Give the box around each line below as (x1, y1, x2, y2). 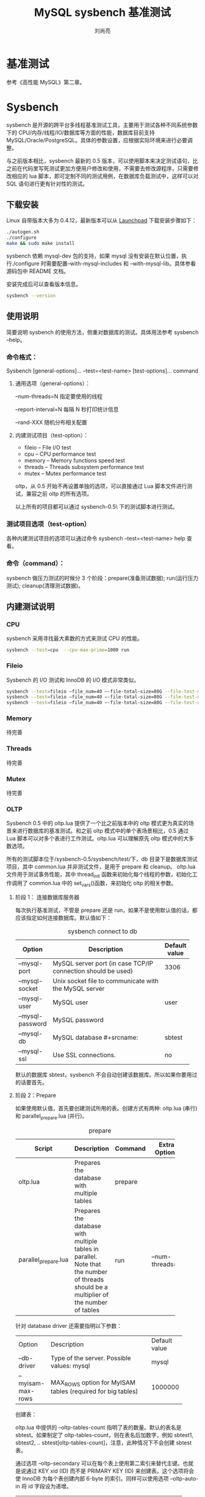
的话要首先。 (15, 1079, 48, 1086)
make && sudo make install (6, 241, 75, 247)
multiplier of (74, 1290, 109, 1298)
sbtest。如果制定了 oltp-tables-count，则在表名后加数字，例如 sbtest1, (15, 1431, 194, 1438)
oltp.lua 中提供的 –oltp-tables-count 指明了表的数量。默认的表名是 (15, 1424, 182, 1431)
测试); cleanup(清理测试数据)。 (6, 581, 84, 589)
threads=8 (151, 1259, 182, 1268)
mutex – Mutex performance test (24, 470, 107, 477)
